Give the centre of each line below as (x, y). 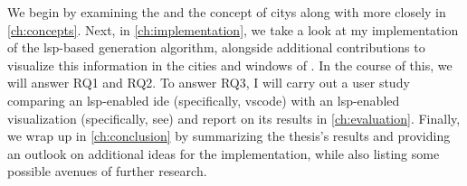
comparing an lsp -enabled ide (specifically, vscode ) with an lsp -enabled (204, 100)
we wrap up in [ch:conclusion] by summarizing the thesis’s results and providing (229, 136)
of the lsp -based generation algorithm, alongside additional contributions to (216, 47)
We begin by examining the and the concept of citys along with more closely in (227, 12)
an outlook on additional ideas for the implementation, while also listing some (224, 153)
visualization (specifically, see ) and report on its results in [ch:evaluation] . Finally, (234, 118)
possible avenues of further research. (107, 171)
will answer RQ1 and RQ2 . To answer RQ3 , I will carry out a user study (209, 83)
